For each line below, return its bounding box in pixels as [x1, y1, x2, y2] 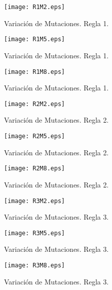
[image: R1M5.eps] [4, 36, 65, 43]
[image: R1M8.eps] [4, 68, 65, 75]
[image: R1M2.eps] [4, 4, 65, 11]
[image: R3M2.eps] [4, 197, 65, 205]
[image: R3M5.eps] [4, 229, 65, 237]
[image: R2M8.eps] [4, 165, 65, 172]
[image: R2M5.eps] [4, 133, 65, 140]
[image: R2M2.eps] [4, 100, 65, 108]
